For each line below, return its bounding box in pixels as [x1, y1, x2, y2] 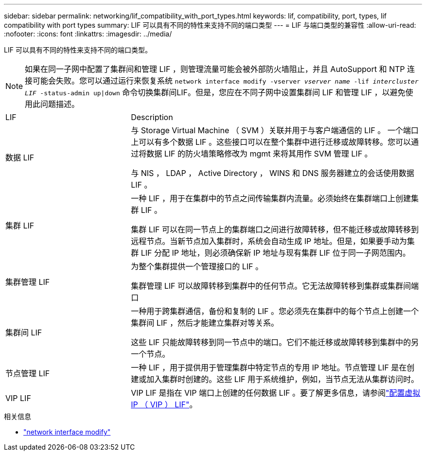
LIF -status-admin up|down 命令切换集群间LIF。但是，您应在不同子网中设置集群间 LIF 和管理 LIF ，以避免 [25, 87, 406, 97]
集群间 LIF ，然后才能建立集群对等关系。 [131, 318, 279, 328]
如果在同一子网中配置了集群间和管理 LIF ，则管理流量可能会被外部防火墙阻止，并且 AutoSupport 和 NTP [25, 64, 405, 74]
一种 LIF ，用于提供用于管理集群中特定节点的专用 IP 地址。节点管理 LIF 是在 [131, 363, 407, 372]
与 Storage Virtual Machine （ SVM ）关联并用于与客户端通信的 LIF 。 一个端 [131, 125, 411, 135]
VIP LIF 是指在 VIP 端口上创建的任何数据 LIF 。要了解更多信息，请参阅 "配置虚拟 [131, 388, 421, 398]
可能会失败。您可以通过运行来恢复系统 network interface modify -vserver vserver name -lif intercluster [33, 76, 419, 86]
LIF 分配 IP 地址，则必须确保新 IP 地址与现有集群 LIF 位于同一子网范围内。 [141, 248, 410, 258]
